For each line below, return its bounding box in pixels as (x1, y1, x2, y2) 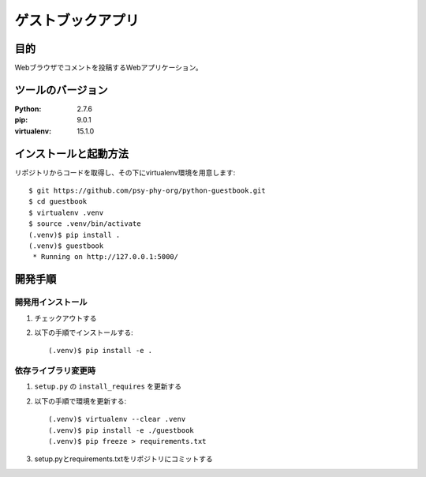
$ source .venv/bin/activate (28, 220, 141, 228)
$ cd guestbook (28, 197, 88, 206)
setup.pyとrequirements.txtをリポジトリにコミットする (34, 454, 213, 464)
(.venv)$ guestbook (28, 242, 104, 250)
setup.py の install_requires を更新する (34, 381, 182, 391)
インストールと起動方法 (14, 147, 129, 160)
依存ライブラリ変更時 (14, 366, 96, 377)
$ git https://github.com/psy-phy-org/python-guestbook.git (28, 186, 266, 195)
